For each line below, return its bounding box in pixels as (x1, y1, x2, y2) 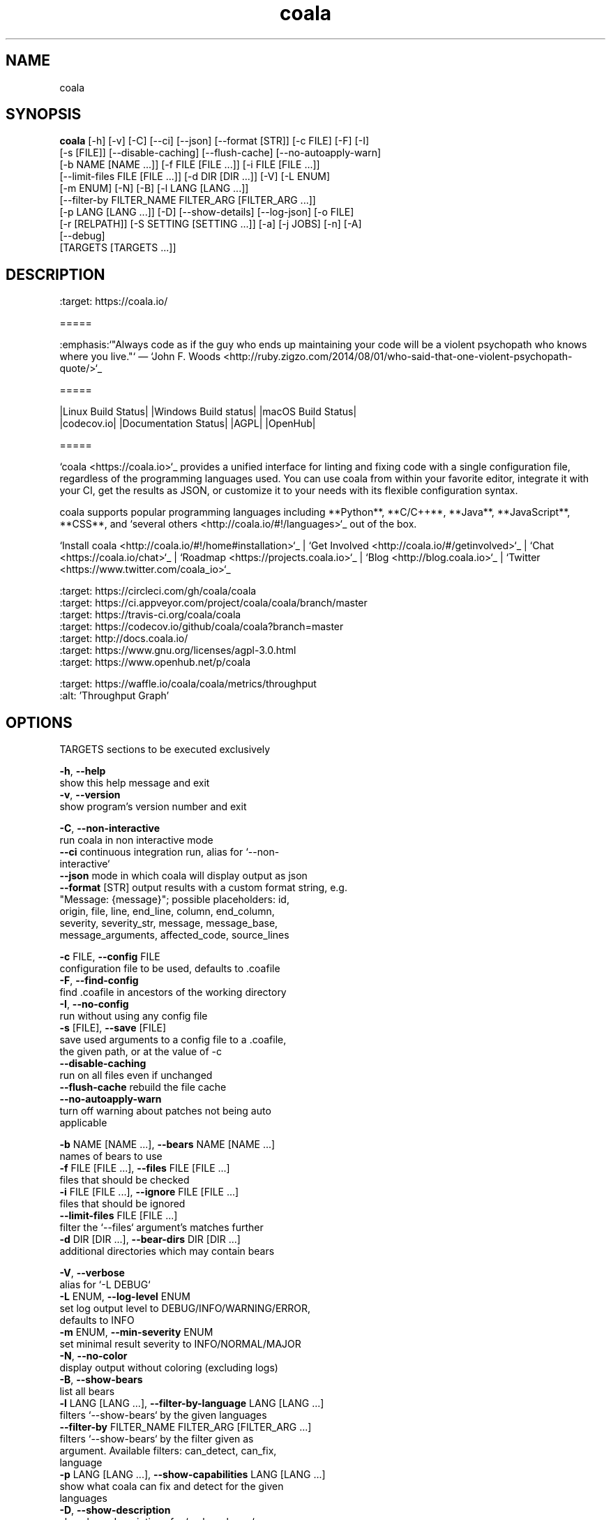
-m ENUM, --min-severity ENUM (59, 1326, 213, 1339)
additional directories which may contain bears (59, 1245, 275, 1258)
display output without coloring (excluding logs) (59, 1362, 278, 1374)
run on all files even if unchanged (59, 1069, 213, 1082)
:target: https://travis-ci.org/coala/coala (59, 609, 241, 621)
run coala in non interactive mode (59, 834, 213, 847)
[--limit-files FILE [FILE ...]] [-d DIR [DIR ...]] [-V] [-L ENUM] (59, 170, 331, 183)
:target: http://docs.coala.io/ (59, 632, 188, 645)
